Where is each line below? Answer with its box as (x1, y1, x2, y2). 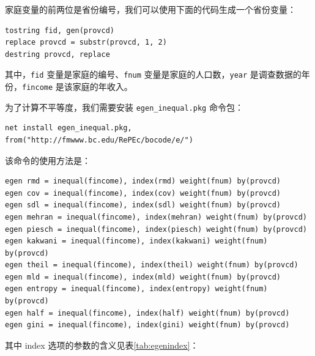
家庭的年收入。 (72, 80, 133, 93)
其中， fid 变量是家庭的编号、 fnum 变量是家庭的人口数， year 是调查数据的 (5, 68, 302, 81)
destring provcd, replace (5, 50, 110, 59)
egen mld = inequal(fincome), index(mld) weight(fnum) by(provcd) (5, 272, 281, 281)
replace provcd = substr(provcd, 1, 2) (5, 38, 167, 47)
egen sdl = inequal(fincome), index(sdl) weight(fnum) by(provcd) (5, 201, 281, 210)
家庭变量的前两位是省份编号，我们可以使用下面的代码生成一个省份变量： (5, 3, 296, 15)
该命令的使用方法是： (5, 154, 91, 166)
